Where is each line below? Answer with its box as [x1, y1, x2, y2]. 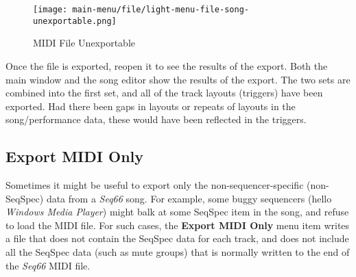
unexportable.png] [33, 16, 117, 26]
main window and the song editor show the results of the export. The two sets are [5, 72, 351, 86]
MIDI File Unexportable [33, 36, 136, 50]
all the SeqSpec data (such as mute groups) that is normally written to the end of [5, 245, 350, 259]
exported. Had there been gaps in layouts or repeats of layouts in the [5, 98, 296, 113]
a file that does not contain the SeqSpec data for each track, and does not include [5, 231, 349, 246]
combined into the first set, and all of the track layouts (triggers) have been [5, 85, 323, 100]
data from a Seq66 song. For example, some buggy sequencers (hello [46, 191, 332, 205]
